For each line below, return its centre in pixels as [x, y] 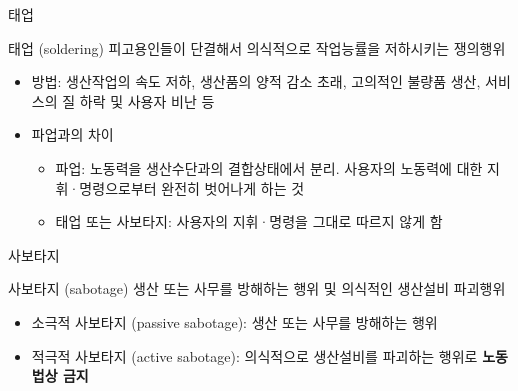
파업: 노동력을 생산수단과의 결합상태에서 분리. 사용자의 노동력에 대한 [269, 167]
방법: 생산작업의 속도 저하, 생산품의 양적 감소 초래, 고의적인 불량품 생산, [256, 81]
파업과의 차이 [72, 134]
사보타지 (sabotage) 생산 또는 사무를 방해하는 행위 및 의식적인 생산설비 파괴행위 [257, 288]
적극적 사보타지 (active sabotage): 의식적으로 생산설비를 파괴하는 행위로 [254, 355]
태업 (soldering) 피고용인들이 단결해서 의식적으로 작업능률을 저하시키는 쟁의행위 [257, 47]
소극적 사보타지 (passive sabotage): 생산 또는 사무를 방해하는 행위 [234, 321]
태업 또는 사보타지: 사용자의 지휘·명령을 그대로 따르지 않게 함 [249, 221]
